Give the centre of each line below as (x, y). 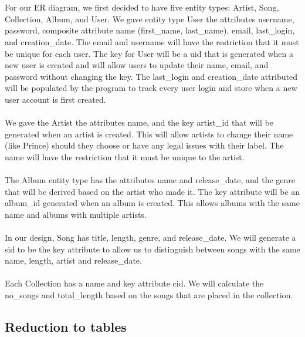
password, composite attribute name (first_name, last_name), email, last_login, (150, 30)
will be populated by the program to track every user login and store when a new (151, 88)
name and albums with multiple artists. (76, 214)
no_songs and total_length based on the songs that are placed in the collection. (149, 295)
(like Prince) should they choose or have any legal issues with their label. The (144, 145)
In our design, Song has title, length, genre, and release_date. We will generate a (150, 237)
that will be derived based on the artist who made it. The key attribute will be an (152, 191)
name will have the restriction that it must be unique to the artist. (125, 156)
